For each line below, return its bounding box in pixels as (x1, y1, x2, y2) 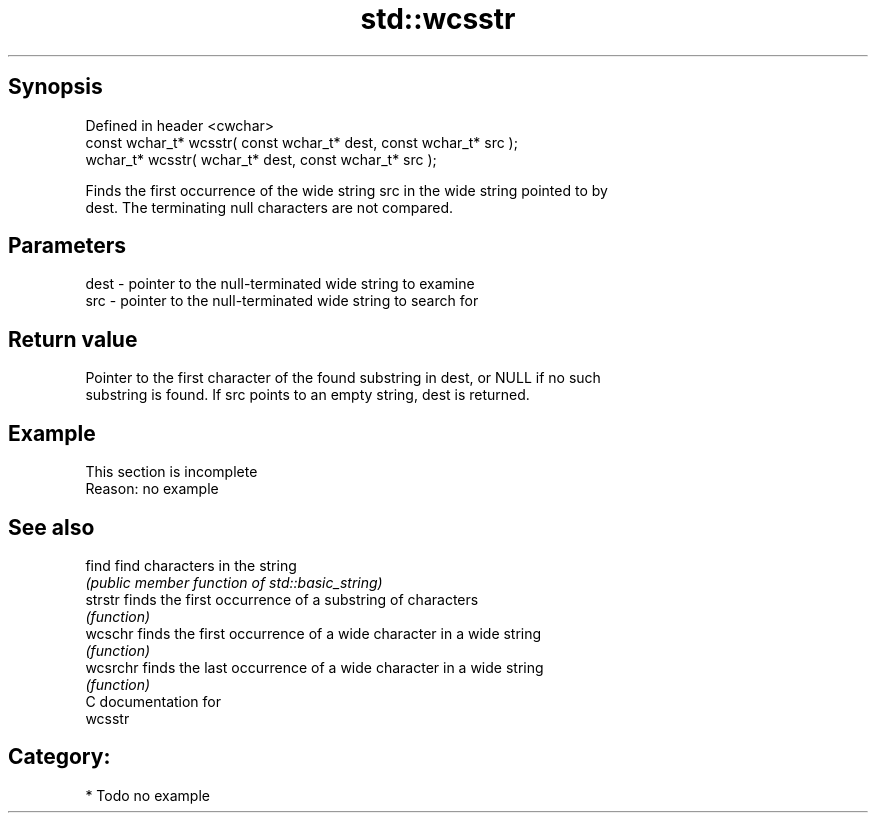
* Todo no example (85, 786, 210, 804)
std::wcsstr (360, 2, 516, 36)
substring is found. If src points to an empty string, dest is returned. (85, 386, 530, 404)
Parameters (8, 233, 126, 259)
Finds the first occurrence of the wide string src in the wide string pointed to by (85, 181, 608, 199)
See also (8, 514, 95, 540)
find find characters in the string (85, 556, 297, 574)
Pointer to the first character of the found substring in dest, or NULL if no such (85, 369, 601, 387)
